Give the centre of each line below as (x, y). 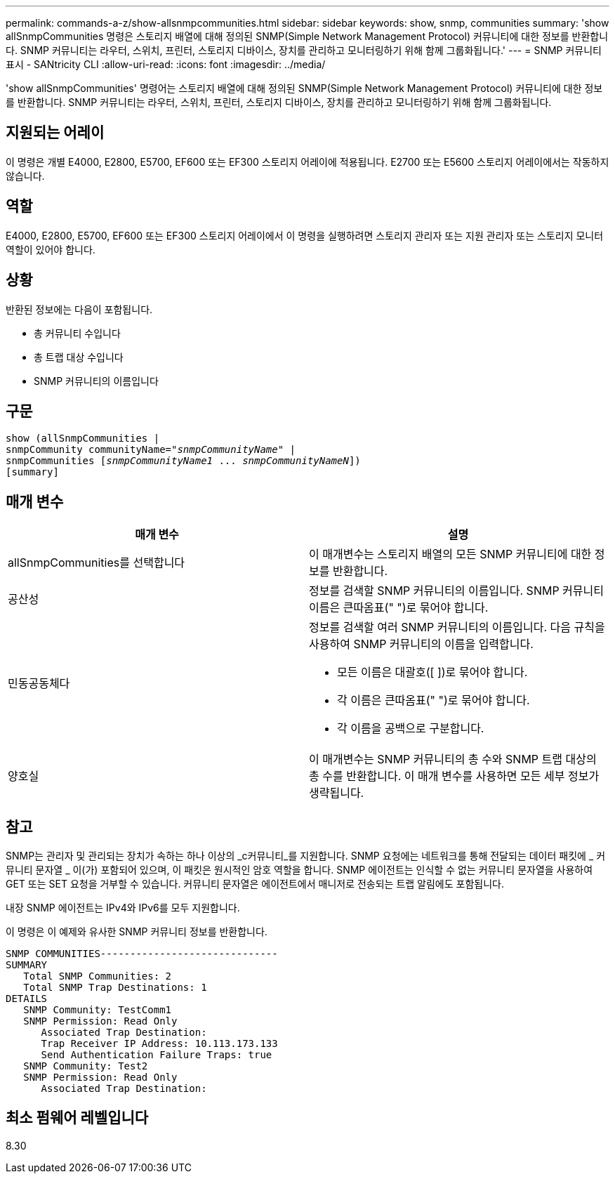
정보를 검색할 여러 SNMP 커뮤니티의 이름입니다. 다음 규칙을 (457, 627)
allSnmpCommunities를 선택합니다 (97, 563)
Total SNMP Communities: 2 (98, 976)
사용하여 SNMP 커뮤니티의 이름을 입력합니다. (421, 644)
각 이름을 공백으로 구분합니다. (411, 729)
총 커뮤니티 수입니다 (77, 333)
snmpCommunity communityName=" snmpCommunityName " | (151, 450)
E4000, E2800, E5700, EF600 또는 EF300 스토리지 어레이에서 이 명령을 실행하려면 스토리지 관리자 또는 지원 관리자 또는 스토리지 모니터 (305, 235)
